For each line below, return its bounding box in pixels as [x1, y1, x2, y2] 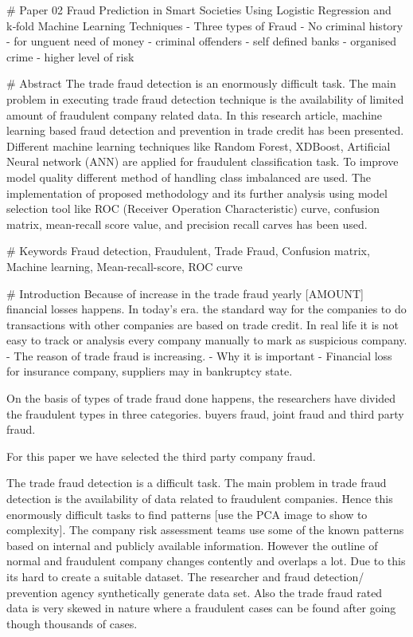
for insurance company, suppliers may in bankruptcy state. [6, 363, 293, 379]
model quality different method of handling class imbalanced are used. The [6, 168, 372, 185]
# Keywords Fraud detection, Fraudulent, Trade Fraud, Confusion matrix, [6, 242, 370, 259]
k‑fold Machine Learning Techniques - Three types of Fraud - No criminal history [6, 17, 403, 33]
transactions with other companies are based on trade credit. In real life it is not [6, 316, 399, 332]
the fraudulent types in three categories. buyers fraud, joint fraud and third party [6, 405, 404, 422]
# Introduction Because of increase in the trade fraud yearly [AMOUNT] [6, 285, 364, 301]
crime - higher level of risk [6, 48, 134, 65]
